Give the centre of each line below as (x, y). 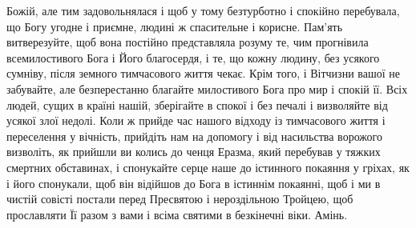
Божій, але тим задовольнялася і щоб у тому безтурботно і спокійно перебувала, (203, 10)
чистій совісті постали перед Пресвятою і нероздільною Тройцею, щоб (180, 199)
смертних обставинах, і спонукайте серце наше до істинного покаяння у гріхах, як (208, 167)
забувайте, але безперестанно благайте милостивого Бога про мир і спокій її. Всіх (207, 88)
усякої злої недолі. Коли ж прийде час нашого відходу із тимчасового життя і (196, 120)
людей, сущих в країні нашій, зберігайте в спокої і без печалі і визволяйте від (197, 104)
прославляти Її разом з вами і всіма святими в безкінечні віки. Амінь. (177, 214)
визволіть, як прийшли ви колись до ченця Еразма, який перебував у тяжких (194, 152)
